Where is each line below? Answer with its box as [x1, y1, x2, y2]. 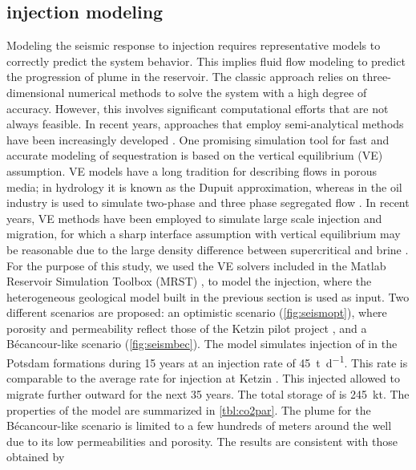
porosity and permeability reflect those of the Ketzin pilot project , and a [6, 319, 367, 336]
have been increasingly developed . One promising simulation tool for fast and [6, 131, 390, 148]
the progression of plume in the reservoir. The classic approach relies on [6, 68, 359, 85]
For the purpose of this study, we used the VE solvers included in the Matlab [6, 257, 386, 273]
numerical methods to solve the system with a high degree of [68, 83, 367, 100]
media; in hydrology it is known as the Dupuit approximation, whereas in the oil [6, 178, 402, 195]
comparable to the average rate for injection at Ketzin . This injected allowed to [6, 370, 400, 387]
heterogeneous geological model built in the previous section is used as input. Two [6, 288, 410, 305]
